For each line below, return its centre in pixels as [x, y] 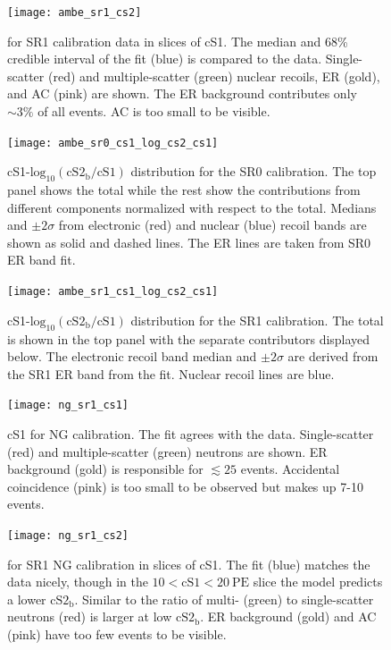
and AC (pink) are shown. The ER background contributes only [182, 93]
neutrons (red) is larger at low [90, 616]
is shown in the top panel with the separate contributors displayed [189, 338]
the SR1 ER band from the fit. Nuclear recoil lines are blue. [171, 373]
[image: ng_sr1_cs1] [68, 405]
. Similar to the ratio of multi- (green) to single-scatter [224, 599]
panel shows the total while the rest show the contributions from [184, 190]
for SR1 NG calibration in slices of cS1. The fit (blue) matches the [189, 564]
